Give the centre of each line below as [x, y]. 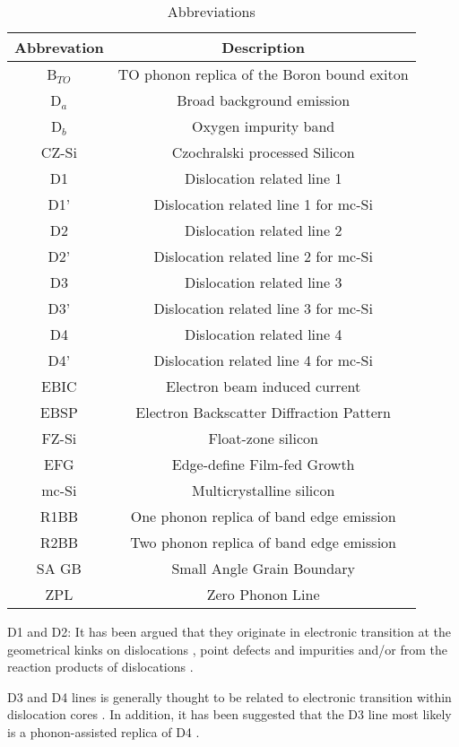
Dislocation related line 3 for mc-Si [263, 308]
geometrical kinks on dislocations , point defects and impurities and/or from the [227, 649]
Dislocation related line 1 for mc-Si [263, 204]
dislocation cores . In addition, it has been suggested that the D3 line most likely [229, 714]
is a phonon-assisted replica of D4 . [104, 731]
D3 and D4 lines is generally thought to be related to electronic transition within [229, 696]
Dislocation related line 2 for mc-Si [263, 256]
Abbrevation [59, 47]
